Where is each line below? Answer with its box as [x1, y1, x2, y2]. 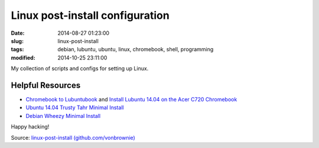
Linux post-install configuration [11, 9, 170, 22]
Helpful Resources [11, 80, 81, 90]
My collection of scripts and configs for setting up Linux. [11, 65, 149, 72]
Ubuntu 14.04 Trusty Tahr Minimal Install [25, 104, 124, 111]
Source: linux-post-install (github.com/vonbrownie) [11, 134, 135, 141]
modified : [11, 54, 35, 61]
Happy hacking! [11, 123, 50, 130]
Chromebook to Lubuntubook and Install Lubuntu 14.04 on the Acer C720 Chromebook [25, 96, 237, 103]
